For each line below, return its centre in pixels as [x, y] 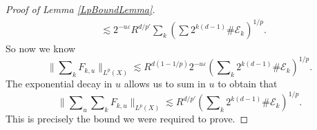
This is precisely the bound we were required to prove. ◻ [127, 119]
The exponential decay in [59, 84]
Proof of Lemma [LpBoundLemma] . [80, 9]
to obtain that [248, 84]
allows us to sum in [165, 84]
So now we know [41, 48]
